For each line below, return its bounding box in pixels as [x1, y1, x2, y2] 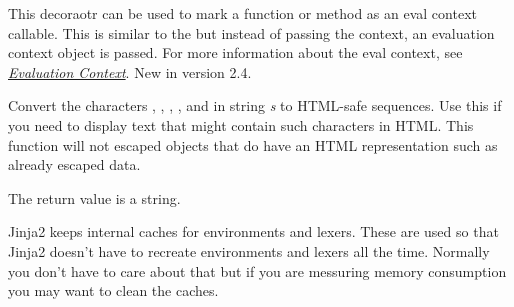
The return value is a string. [8, 187, 181, 208]
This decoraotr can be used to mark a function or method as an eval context [8, 3, 477, 23]
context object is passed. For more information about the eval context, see [8, 42, 463, 63]
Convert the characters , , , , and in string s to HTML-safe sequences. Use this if [8, 95, 502, 116]
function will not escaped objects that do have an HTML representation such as [8, 134, 498, 155]
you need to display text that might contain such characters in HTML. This [8, 114, 474, 135]
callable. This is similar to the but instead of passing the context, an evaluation [8, 22, 495, 43]
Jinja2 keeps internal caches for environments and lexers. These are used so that [8, 221, 499, 242]
